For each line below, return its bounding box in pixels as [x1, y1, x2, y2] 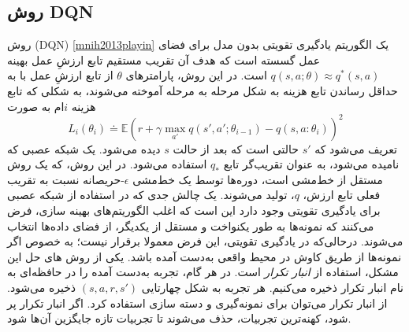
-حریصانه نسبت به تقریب [7, 171, 125, 187]
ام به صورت [7, 98, 65, 114]
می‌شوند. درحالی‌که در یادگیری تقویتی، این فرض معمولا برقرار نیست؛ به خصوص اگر [7, 233, 403, 249]
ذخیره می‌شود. [7, 279, 76, 296]
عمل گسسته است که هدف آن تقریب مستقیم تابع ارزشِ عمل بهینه [7, 51, 321, 68]
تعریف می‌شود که [314, 140, 397, 157]
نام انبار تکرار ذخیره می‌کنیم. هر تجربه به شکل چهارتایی [141, 279, 403, 296]
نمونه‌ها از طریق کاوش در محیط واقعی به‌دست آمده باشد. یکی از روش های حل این [7, 248, 402, 264]
